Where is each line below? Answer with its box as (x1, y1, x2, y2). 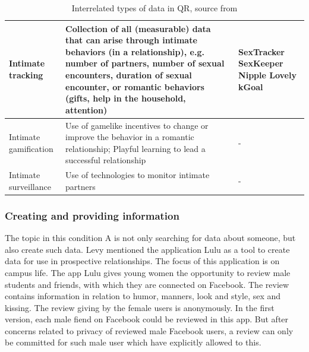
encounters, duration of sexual (65, 68, 192, 81)
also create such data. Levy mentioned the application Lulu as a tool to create (5, 243, 290, 255)
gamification (9, 142, 53, 154)
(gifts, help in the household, (65, 92, 186, 104)
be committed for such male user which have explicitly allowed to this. (5, 336, 261, 348)
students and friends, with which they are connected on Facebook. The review (5, 278, 289, 290)
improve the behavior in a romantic (65, 131, 194, 143)
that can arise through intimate (65, 34, 197, 46)
